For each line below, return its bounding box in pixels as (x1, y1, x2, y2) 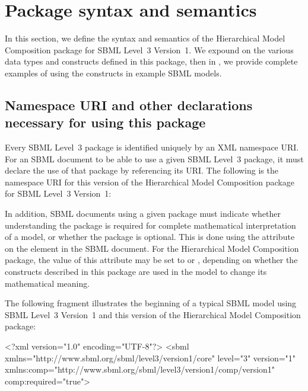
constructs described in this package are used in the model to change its (5, 265, 267, 278)
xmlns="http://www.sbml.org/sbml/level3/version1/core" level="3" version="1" (5, 351, 296, 364)
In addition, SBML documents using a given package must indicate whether (5, 207, 281, 220)
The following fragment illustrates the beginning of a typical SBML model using (5, 297, 297, 309)
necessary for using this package (5, 113, 206, 132)
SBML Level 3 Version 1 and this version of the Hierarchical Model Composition (5, 308, 301, 321)
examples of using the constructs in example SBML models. (5, 66, 222, 79)
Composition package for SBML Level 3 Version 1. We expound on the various (5, 43, 294, 56)
